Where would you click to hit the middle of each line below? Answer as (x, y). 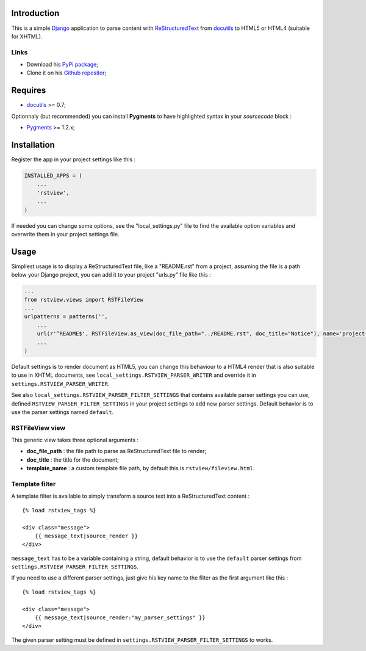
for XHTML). (27, 36)
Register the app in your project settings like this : (74, 159)
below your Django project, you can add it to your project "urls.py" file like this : (111, 275)
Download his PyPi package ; (63, 65)
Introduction (35, 13)
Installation (33, 144)
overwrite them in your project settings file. (65, 234)
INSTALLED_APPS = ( (53, 176)
